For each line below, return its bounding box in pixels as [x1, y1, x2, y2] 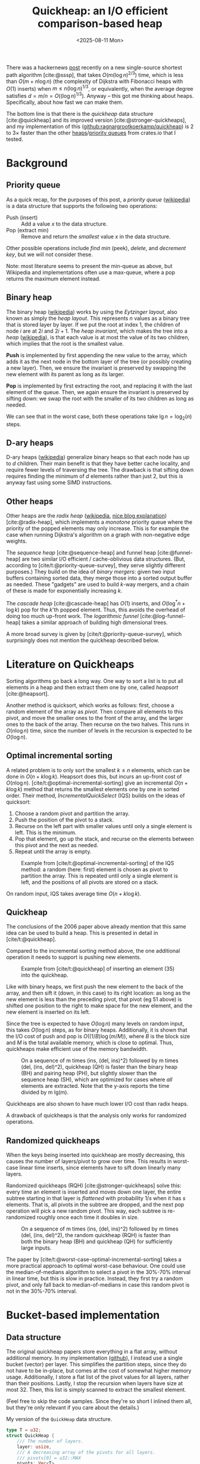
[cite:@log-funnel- [139, 612, 186, 619]
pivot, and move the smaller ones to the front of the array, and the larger [6, 714, 183, 721]
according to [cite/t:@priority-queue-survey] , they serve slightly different [6, 562, 186, 569]
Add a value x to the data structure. [21, 220, 108, 227]
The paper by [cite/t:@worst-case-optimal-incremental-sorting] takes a [6, 1256, 182, 1263]
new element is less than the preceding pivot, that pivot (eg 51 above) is [6, 996, 182, 1003]
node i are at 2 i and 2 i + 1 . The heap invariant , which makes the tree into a [6, 327, 187, 334]
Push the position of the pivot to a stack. [14, 816, 114, 823]
